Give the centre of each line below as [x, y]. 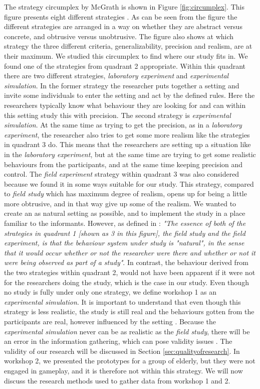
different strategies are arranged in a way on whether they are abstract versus [123, 26]
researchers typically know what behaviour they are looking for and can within [125, 105]
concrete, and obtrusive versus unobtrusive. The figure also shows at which [119, 36]
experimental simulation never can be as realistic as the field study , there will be [127, 331]
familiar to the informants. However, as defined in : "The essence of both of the [125, 223]
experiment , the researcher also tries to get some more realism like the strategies [127, 134]
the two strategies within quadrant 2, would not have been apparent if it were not [130, 272]
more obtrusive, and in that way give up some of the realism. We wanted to [120, 203]
